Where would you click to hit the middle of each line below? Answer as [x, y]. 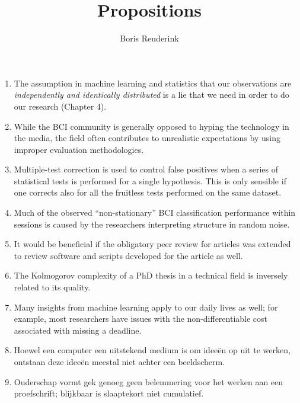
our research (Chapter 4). [60, 106]
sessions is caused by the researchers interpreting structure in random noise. [152, 224]
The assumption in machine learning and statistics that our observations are [153, 83]
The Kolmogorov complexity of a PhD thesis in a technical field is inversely [151, 275]
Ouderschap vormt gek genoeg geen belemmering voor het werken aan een [149, 381]
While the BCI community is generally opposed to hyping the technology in [151, 126]
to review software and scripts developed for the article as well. [128, 255]
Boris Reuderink [149, 38]
